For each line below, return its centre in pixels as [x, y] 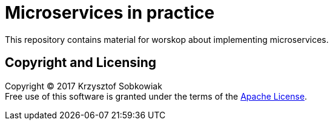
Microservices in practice [110, 13]
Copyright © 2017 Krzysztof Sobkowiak [84, 86]
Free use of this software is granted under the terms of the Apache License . [156, 96]
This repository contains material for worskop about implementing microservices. [167, 39]
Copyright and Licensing [81, 63]
